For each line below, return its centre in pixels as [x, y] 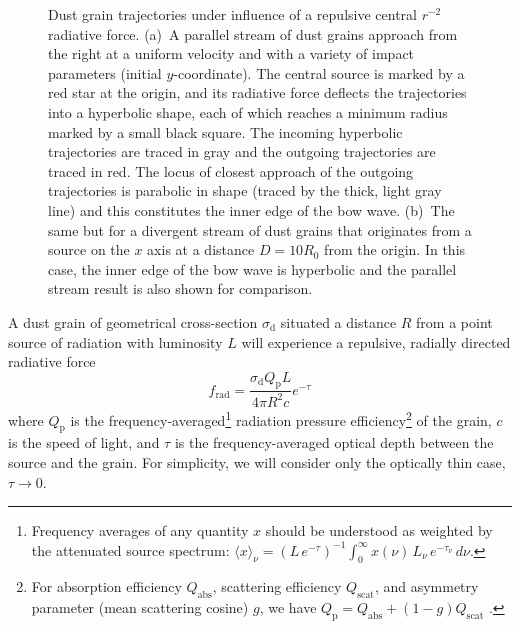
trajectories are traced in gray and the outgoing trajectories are [242, 151]
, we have [288, 607]
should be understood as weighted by [379, 530]
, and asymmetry [426, 586]
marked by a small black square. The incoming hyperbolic [225, 131]
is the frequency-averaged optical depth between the [334, 442]
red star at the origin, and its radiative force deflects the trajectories [257, 92]
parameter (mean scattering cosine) [140, 607]
